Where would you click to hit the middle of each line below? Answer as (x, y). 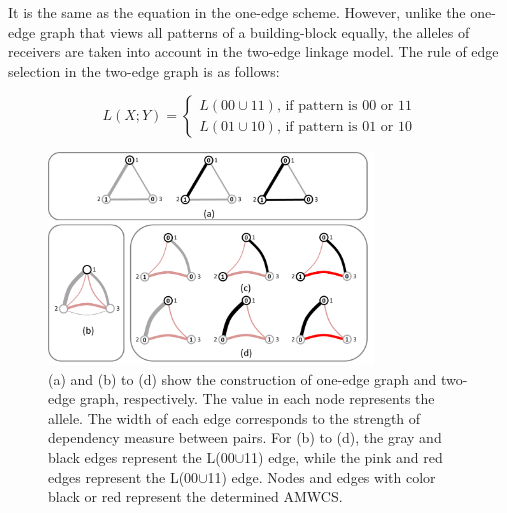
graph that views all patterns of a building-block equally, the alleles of (254, 31)
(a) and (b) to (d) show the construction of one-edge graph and (242, 378)
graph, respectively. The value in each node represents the (257, 398)
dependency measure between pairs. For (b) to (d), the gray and (245, 437)
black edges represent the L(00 (141, 456)
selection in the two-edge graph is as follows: (144, 70)
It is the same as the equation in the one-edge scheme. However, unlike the (237, 12)
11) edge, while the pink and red (343, 456)
